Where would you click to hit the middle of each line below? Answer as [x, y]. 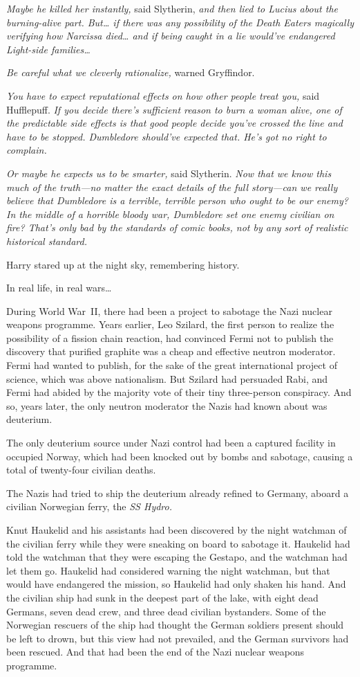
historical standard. [47, 241]
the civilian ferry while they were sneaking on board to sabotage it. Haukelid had [178, 543]
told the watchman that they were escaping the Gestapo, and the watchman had [177, 557]
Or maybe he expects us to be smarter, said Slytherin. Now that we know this [169, 173]
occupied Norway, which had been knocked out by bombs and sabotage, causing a [180, 456]
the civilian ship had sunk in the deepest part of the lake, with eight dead [162, 597]
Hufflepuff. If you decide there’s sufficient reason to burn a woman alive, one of [174, 109]
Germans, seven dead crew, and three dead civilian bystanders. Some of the [166, 611]
